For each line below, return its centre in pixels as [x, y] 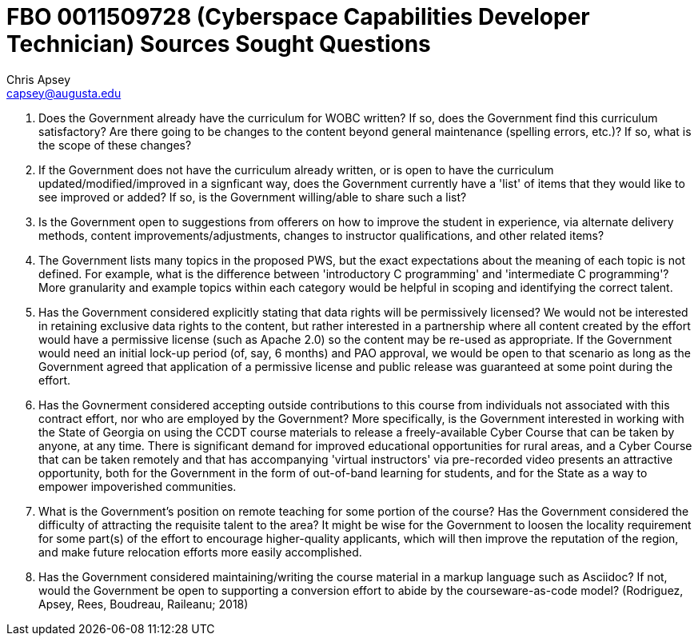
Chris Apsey [39, 79]
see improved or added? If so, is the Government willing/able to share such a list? [253, 197]
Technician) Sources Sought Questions [219, 44]
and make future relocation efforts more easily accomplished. [200, 552]
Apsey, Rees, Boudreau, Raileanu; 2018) [144, 604]
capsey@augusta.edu [64, 93]
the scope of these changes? [115, 145]
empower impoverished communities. [138, 486]
